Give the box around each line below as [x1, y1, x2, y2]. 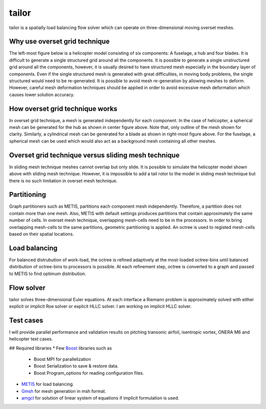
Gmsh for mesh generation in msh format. [21, 388, 106, 394]
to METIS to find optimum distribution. [9, 271, 86, 277]
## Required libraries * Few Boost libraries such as [9, 345, 112, 351]
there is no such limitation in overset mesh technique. [9, 178, 118, 184]
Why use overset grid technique [9, 37, 110, 46]
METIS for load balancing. [21, 381, 74, 387]
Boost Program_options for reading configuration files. [33, 370, 144, 376]
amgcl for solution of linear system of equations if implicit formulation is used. [21, 395, 179, 401]
